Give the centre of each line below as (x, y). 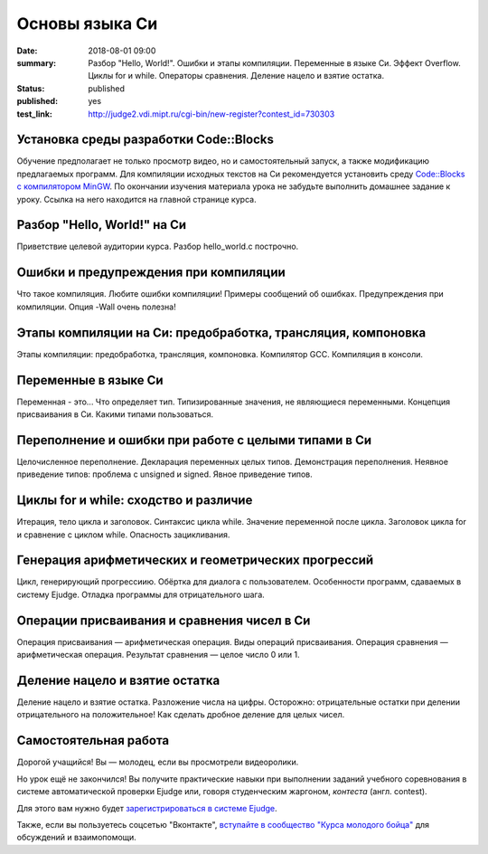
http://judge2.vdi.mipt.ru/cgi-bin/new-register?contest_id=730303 (211, 114)
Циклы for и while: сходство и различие (135, 501)
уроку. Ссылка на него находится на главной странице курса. (136, 199)
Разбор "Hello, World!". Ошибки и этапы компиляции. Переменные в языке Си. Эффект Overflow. (274, 62)
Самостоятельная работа (93, 740)
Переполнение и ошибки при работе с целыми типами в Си (194, 440)
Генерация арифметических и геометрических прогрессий (195, 560)
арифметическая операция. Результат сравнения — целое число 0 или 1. (158, 655)
